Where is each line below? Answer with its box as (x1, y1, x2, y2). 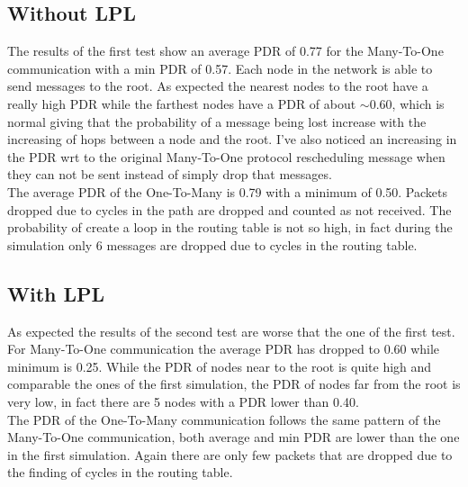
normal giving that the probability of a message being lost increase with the (7, 112, 427, 131)
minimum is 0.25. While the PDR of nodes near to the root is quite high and (7, 356, 432, 375)
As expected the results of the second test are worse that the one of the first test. (7, 321, 455, 340)
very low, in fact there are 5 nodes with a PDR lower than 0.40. (7, 392, 359, 410)
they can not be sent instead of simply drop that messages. (7, 165, 332, 184)
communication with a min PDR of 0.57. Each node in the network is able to (7, 59, 433, 77)
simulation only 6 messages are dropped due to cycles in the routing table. (7, 235, 418, 254)
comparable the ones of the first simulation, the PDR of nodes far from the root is (7, 374, 461, 393)
